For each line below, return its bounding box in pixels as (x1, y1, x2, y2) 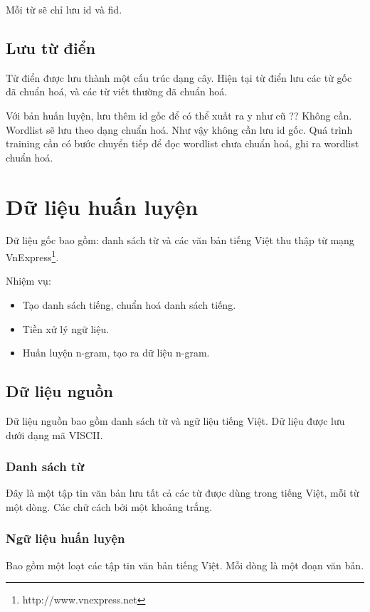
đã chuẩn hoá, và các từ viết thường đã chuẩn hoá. (6, 84, 228, 99)
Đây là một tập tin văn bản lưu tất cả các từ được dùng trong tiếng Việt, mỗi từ (6, 485, 359, 500)
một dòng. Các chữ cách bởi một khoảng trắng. (6, 499, 213, 514)
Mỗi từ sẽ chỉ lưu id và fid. (6, 2, 122, 16)
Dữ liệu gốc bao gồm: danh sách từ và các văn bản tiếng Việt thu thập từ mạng (6, 233, 354, 248)
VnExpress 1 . (6, 248, 59, 264)
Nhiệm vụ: (6, 273, 51, 288)
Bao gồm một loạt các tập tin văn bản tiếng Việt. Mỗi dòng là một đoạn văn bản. (6, 557, 364, 572)
